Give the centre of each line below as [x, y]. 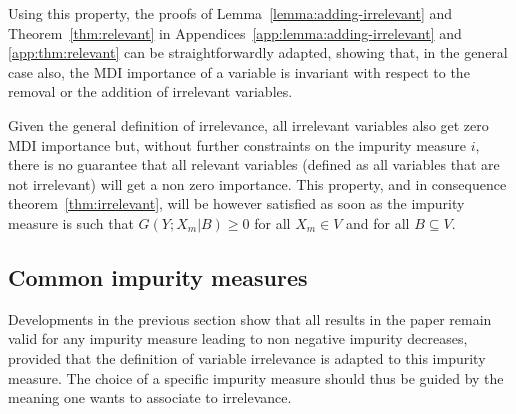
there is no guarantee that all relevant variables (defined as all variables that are [254, 164]
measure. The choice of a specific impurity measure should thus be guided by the [256, 377]
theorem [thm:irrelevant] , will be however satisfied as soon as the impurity [236, 203]
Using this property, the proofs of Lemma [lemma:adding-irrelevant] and [230, 13]
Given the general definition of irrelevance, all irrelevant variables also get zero [248, 124]
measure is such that [71, 222]
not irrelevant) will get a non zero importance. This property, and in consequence [257, 183]
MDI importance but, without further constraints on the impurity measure [237, 144]
